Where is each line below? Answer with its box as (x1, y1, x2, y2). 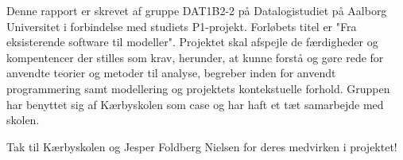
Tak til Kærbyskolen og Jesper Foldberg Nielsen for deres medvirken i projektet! (6, 138, 397, 154)
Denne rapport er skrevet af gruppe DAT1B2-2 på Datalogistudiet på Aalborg (6, 2, 387, 18)
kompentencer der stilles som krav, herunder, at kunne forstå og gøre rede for (6, 49, 384, 65)
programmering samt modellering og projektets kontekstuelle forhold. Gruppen (6, 80, 390, 96)
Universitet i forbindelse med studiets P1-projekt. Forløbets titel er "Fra (6, 18, 357, 34)
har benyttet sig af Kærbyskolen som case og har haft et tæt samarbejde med (6, 96, 384, 112)
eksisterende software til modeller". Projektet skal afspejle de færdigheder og (6, 33, 378, 50)
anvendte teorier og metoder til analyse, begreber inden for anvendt (6, 64, 336, 81)
